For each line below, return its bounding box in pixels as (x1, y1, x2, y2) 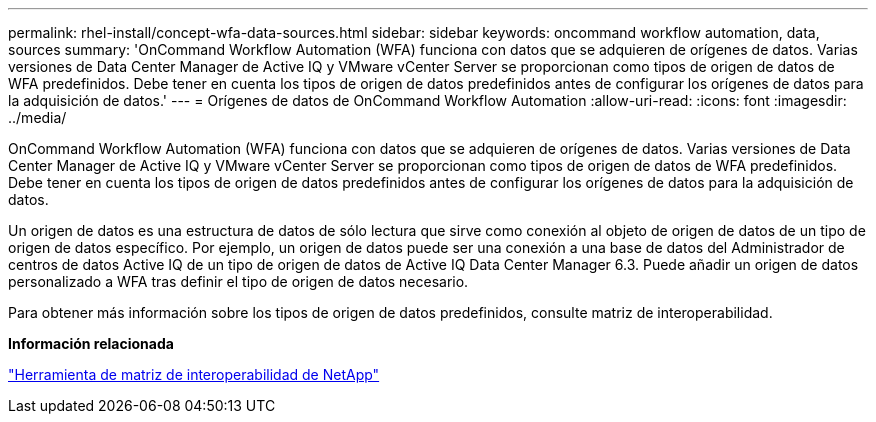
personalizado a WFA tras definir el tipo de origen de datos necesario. (8, 273, 469, 290)
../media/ (8, 109, 67, 126)
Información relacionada (8, 335, 174, 352)
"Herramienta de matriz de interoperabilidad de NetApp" (8, 366, 380, 383)
